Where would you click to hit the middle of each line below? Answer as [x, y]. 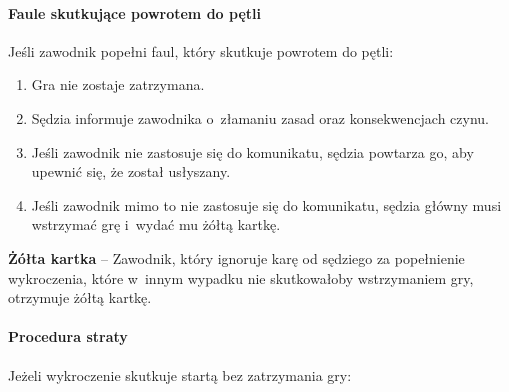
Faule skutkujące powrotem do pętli [134, 12]
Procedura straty [68, 336]
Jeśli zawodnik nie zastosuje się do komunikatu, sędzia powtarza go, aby [252, 151]
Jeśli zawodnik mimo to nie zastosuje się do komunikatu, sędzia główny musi [266, 204]
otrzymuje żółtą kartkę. [80, 297]
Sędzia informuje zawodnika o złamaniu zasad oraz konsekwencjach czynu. [260, 117]
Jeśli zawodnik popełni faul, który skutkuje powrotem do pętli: [201, 50]
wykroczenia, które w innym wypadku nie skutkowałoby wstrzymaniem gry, [241, 277]
